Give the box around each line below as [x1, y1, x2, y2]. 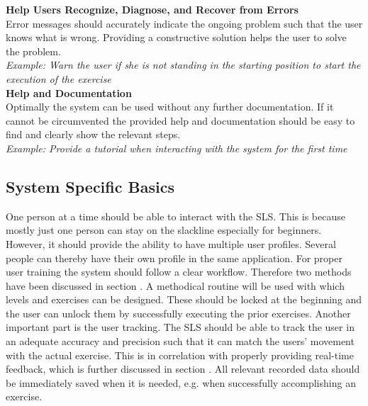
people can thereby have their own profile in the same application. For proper [6, 250, 342, 265]
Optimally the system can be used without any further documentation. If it [6, 99, 334, 114]
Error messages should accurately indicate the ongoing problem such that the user [6, 16, 363, 30]
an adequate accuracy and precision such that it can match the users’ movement [6, 334, 355, 349]
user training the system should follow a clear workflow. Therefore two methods [6, 264, 352, 279]
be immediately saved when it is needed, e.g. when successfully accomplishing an [6, 375, 356, 390]
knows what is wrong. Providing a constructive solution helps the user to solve [6, 30, 347, 45]
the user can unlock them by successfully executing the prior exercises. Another [6, 305, 351, 320]
